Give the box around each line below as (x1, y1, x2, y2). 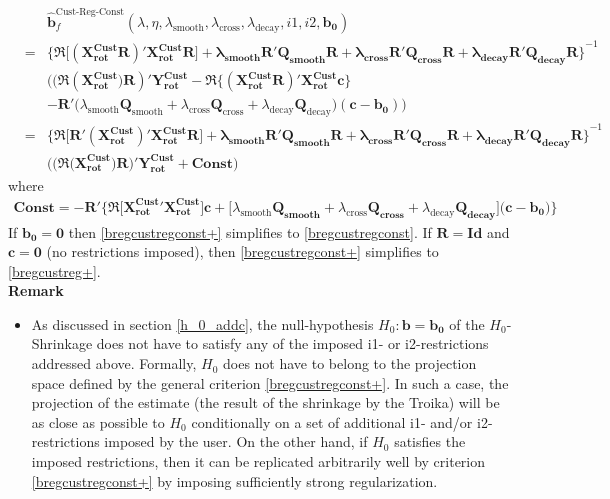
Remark (8, 280, 64, 301)
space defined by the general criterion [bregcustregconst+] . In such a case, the (31, 372, 509, 393)
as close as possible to (31, 411, 165, 432)
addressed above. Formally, (31, 353, 197, 374)
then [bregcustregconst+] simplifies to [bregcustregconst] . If (68, 221, 432, 242)
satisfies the (394, 431, 466, 452)
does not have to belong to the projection (223, 353, 477, 374)
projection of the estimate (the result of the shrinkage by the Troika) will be (31, 392, 500, 413)
